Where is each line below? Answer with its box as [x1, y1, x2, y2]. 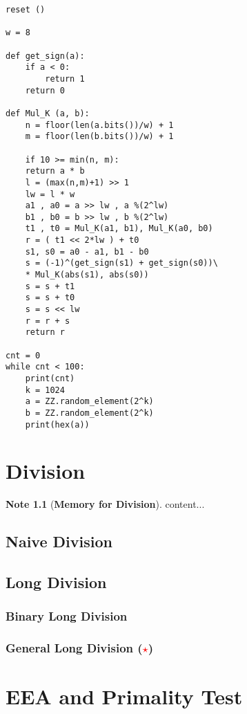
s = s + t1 [25, 281, 75, 291]
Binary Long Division [6, 607, 128, 625]
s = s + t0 [25, 293, 75, 303]
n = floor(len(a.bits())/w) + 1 [25, 120, 174, 130]
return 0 [25, 85, 65, 95]
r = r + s [25, 315, 70, 326]
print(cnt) [25, 374, 75, 383]
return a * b [25, 166, 85, 176]
